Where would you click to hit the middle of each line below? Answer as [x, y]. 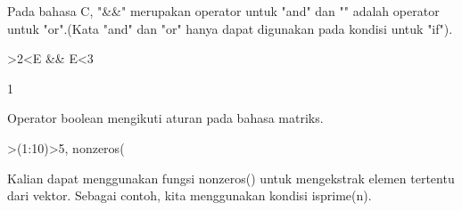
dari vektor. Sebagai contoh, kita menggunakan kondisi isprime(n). [190, 195]
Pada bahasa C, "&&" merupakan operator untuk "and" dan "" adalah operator [223, 11]
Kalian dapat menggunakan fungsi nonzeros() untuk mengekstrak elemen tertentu [231, 178]
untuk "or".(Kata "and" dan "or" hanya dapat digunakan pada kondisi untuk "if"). [230, 28]
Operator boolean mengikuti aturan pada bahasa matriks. [165, 118]
